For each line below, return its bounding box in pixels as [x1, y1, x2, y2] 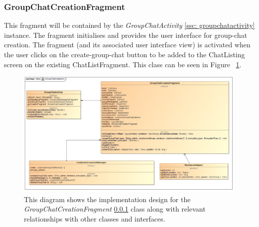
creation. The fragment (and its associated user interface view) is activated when [4, 39, 251, 50]
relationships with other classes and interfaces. [24, 214, 165, 224]
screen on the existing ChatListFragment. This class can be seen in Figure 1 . [4, 59, 242, 69]
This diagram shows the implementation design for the [24, 194, 191, 204]
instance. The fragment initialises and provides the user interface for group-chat [4, 29, 248, 40]
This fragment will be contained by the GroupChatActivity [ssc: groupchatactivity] [4, 20, 255, 30]
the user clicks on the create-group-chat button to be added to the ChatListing [4, 49, 245, 59]
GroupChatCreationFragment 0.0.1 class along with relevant [24, 204, 206, 214]
